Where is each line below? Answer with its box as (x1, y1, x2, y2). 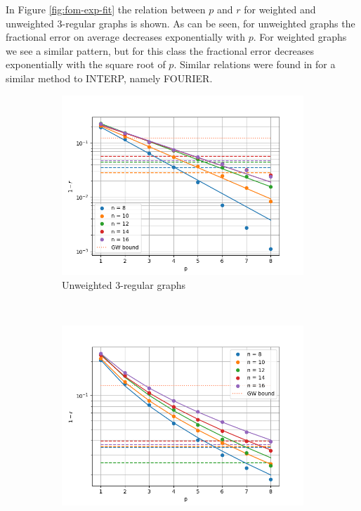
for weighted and (244, 2, 316, 16)
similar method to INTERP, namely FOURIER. (6, 70, 213, 85)
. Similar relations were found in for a (173, 57, 336, 72)
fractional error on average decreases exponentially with (6, 30, 246, 44)
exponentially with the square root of (6, 57, 166, 72)
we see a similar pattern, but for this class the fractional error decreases (6, 43, 315, 58)
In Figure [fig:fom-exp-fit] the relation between (6, 2, 206, 16)
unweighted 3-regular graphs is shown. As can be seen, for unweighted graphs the (6, 15, 355, 30)
